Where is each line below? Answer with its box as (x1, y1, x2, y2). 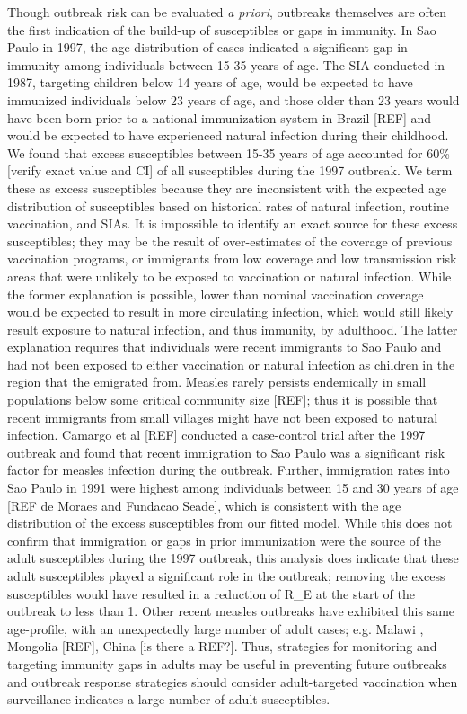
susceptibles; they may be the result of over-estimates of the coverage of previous (7, 231, 453, 250)
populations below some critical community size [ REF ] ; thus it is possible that (7, 390, 438, 409)
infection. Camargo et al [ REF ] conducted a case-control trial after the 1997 (7, 425, 426, 444)
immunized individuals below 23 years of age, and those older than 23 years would (7, 90, 460, 109)
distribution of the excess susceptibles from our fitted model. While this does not (7, 513, 453, 532)
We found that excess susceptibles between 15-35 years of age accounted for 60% (7, 143, 450, 162)
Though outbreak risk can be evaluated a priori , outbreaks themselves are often (7, 3, 447, 21)
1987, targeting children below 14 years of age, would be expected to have (7, 73, 413, 92)
